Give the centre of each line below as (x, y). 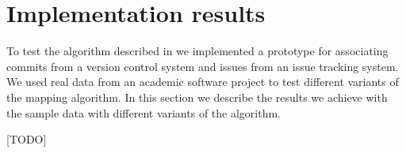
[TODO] (27, 139)
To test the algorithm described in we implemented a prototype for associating (197, 51)
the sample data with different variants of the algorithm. (144, 112)
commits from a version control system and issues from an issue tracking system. (203, 66)
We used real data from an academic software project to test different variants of (203, 82)
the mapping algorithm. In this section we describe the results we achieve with (197, 97)
